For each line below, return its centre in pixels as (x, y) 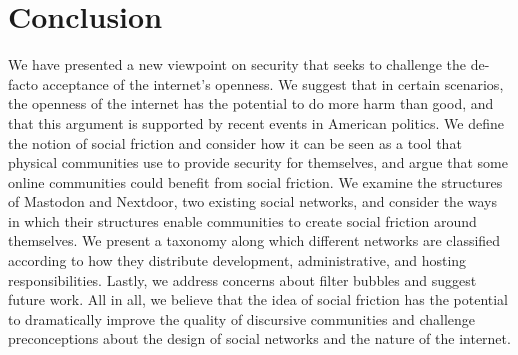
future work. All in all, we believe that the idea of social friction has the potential (258, 299)
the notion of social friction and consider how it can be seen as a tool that (235, 142)
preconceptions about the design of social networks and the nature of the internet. (259, 338)
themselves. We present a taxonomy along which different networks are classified (254, 240)
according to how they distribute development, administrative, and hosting (237, 260)
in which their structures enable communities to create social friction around (242, 220)
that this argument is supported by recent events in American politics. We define (256, 122)
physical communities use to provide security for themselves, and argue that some (258, 162)
